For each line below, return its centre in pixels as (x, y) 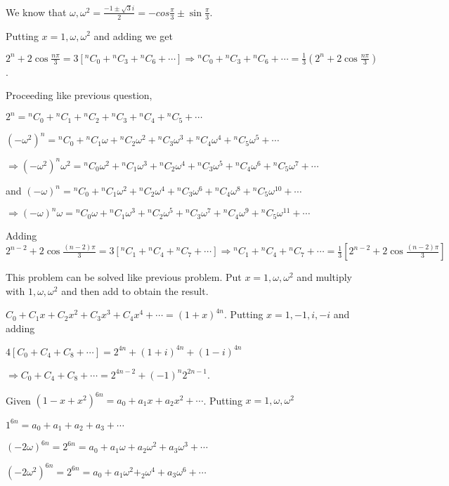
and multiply (324, 277)
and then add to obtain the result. (135, 290)
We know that (36, 12)
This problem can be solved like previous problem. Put (124, 277)
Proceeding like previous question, (79, 95)
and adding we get (133, 35)
